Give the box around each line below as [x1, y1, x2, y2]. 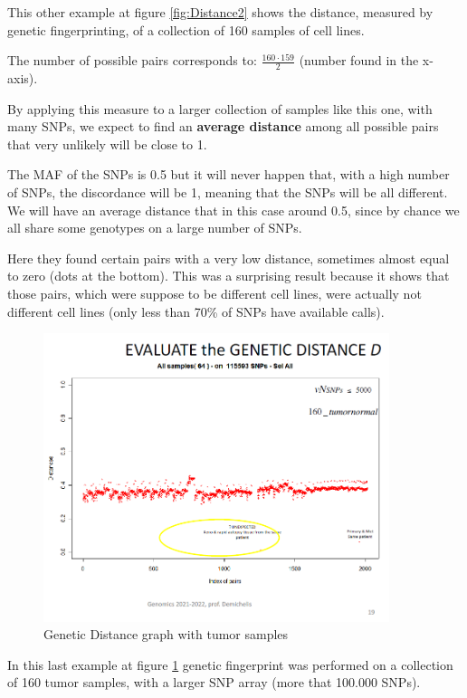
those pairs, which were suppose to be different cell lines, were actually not [7, 283, 422, 302]
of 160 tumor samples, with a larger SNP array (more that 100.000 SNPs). [7, 673, 421, 692]
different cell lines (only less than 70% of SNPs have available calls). [7, 301, 385, 320]
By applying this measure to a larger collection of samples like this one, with [7, 99, 433, 118]
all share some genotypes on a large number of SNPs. [7, 218, 302, 237]
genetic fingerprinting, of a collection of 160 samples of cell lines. [7, 20, 365, 39]
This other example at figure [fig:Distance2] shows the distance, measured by [7, 3, 434, 21]
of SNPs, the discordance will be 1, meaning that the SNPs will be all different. [7, 182, 448, 201]
